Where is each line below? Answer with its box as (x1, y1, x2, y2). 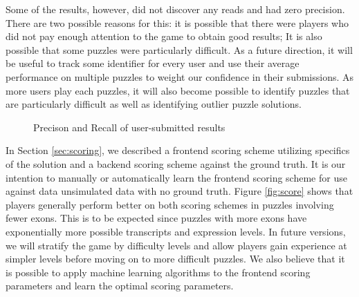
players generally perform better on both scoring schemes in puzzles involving (6, 197, 334, 211)
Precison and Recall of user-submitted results (33, 119, 225, 134)
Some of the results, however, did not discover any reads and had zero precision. (6, 2, 345, 16)
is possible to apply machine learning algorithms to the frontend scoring (6, 265, 311, 279)
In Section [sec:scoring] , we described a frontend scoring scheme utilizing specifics (6, 143, 350, 157)
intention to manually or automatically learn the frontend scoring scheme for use (6, 170, 347, 184)
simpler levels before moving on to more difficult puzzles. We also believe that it (6, 251, 345, 266)
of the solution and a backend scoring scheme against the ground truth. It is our (6, 156, 346, 171)
